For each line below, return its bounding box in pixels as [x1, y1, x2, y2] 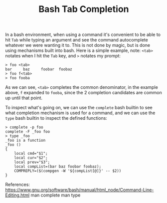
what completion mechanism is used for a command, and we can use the [5, 110, 156, 116]
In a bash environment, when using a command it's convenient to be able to [5, 31, 161, 38]
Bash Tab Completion [38, 3, 129, 15]
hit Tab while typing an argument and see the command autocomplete [5, 37, 148, 43]
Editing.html [5, 192, 30, 198]
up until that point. [5, 95, 43, 101]
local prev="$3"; [14, 160, 50, 165]
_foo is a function [5, 138, 46, 143]
